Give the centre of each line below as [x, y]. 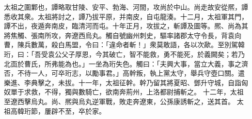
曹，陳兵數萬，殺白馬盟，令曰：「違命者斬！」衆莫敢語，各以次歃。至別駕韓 [124, 45]
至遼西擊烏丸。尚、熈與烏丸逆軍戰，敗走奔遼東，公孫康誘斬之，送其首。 [119, 101]
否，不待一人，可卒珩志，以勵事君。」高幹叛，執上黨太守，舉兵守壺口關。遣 [124, 73]
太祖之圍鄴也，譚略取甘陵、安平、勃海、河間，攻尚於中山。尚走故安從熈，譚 [126, 7]
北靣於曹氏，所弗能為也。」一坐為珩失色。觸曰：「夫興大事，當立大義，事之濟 [126, 63]
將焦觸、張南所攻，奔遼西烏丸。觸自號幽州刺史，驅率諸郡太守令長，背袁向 [123, 35]
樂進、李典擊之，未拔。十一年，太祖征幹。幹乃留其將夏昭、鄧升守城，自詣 [123, 82]
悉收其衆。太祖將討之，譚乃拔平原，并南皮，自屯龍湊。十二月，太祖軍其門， [126, 16]
